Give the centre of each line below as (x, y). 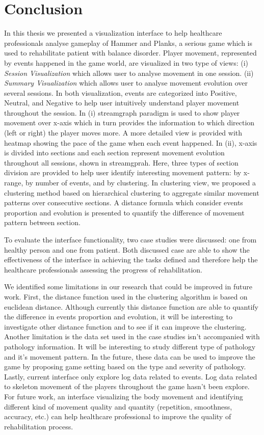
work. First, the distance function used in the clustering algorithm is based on (126, 296)
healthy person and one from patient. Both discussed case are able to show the (127, 249)
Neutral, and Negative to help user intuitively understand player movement (122, 103)
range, (14, 183)
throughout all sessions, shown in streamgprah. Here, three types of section (121, 162)
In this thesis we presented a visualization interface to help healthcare (113, 33)
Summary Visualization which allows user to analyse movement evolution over (126, 83)
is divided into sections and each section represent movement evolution (114, 153)
